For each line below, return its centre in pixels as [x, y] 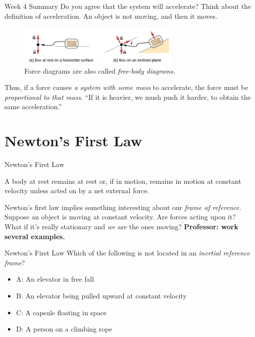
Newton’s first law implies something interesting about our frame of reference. [123, 207]
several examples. [35, 236]
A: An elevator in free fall [55, 279]
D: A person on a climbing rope [64, 329]
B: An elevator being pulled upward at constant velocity [101, 295]
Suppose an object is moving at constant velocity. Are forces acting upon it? [120, 217]
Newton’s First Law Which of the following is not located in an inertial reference [127, 253]
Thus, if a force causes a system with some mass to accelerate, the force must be [127, 87]
